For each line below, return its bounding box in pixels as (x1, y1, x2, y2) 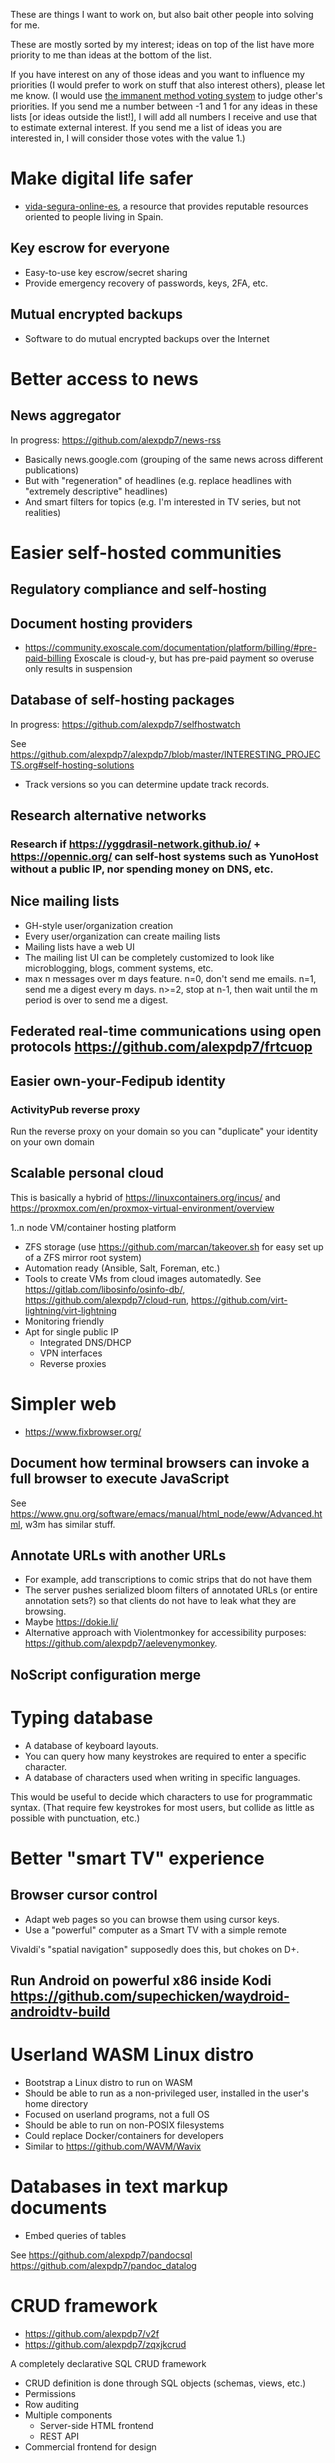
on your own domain (10, 1135, 95, 1148)
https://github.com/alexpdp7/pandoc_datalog (10, 2259, 197, 2271)
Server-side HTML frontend (39, 2419, 154, 2431)
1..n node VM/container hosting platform (10, 1221, 177, 1233)
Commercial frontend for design (24, 2440, 157, 2453)
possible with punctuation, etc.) (10, 1812, 141, 1824)
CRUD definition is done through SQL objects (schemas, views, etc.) (24, 2377, 307, 2389)
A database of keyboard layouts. (24, 1739, 159, 1751)
